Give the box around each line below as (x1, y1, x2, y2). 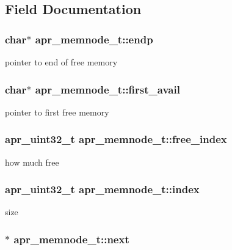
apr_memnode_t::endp (35, 31, 153, 46)
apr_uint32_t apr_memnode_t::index (5, 182, 200, 197)
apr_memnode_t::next (13, 231, 129, 246)
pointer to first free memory (5, 105, 109, 118)
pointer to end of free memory (5, 56, 118, 68)
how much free (5, 155, 59, 168)
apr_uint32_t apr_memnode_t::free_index (5, 131, 227, 147)
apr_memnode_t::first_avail (35, 81, 180, 97)
